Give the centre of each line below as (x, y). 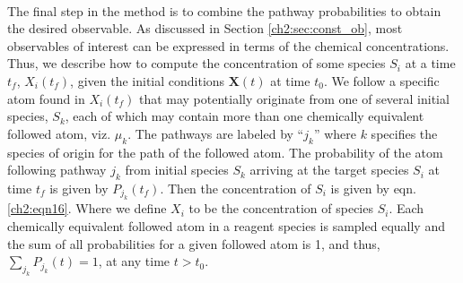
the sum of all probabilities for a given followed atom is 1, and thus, (194, 243)
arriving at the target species (329, 170)
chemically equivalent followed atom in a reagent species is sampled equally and (226, 225)
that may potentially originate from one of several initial (294, 98)
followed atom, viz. (59, 133)
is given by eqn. (373, 188)
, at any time (134, 261)
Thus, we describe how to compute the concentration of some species (197, 63)
